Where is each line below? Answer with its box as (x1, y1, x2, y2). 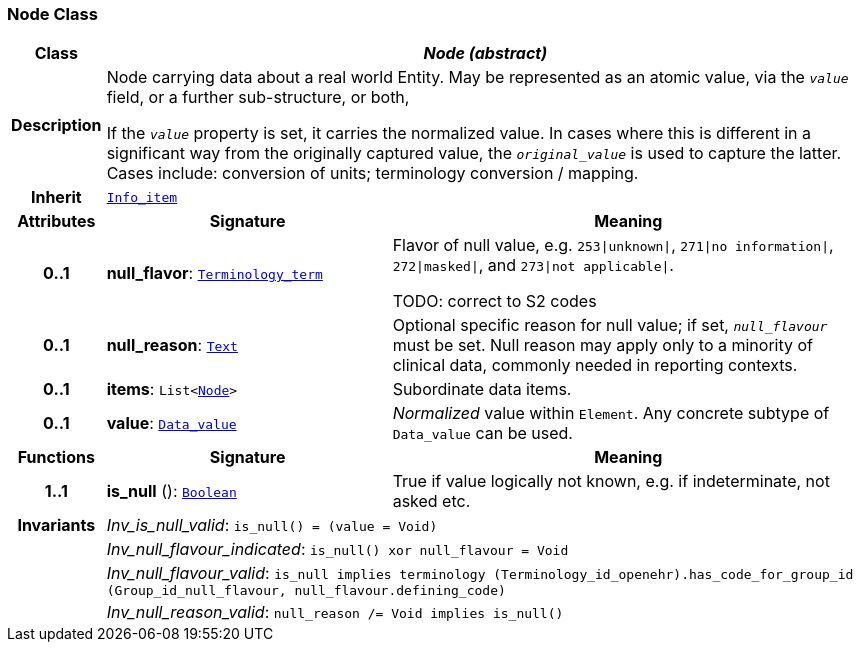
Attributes (17, 211, 96, 232)
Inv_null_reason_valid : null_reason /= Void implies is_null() (106, 602, 564, 623)
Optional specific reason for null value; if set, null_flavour (392, 315, 828, 336)
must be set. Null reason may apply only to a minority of (392, 335, 813, 356)
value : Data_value (106, 413, 237, 434)
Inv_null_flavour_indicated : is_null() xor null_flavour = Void (106, 539, 569, 560)
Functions (17, 447, 95, 468)
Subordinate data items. (392, 379, 572, 400)
